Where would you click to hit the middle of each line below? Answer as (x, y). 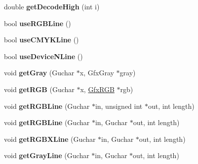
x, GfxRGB (97, 89)
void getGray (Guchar (39, 73)
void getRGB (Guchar (39, 89)
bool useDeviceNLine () (43, 56)
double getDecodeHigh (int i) (52, 6)
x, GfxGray (97, 73)
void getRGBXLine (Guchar (50, 139)
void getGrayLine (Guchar (47, 155)
